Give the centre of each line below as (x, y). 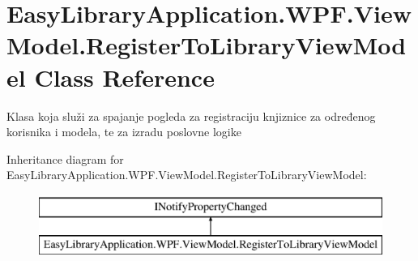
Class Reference (124, 77)
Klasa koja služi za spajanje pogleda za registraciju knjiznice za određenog (191, 116)
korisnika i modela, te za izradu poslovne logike (124, 132)
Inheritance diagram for (65, 158)
